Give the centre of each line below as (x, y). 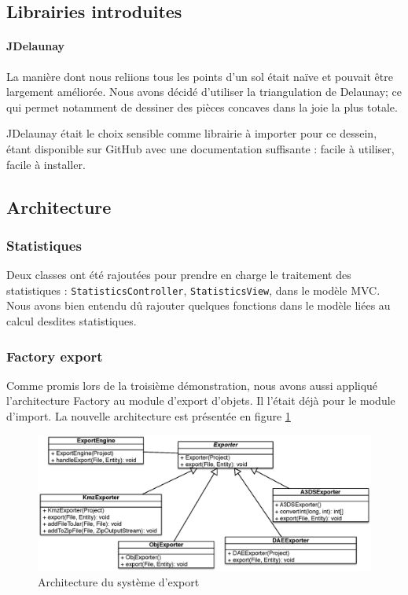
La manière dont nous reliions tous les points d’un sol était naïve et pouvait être (200, 76)
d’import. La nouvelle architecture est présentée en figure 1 (149, 415)
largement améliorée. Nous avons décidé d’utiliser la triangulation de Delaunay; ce (204, 92)
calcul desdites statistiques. (72, 320)
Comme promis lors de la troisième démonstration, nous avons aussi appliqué (192, 385)
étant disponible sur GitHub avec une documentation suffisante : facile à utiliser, (200, 148)
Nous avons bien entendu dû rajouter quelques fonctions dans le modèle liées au (198, 305)
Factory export (55, 356)
